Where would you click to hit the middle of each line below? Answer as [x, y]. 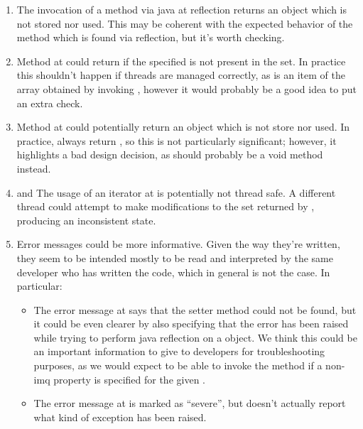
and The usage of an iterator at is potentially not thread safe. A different [176, 192]
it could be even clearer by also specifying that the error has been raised [191, 324]
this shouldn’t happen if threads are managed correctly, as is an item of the [181, 75]
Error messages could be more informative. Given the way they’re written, [178, 244]
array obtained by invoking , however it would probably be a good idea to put [186, 88]
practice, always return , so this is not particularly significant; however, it [177, 140]
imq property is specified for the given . [119, 379]
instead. [34, 168]
